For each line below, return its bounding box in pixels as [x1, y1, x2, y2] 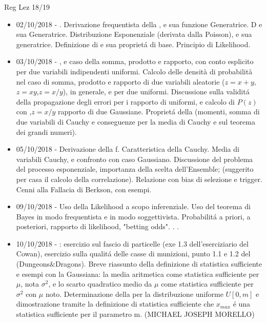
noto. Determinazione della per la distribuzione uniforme [45, 288, 223, 299]
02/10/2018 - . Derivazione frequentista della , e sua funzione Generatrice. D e [16, 18, 262, 29]
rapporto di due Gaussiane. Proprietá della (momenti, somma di [58, 106, 260, 117]
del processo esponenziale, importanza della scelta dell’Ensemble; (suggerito [16, 164, 254, 174]
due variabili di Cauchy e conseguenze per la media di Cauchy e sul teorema [16, 116, 255, 127]
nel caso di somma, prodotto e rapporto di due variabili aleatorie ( [16, 76, 225, 87]
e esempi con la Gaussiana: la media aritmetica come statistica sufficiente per [16, 268, 259, 279]
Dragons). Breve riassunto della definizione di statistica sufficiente [55, 258, 262, 269]
